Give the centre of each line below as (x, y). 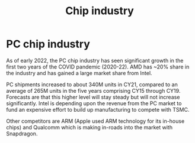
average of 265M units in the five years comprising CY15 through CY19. (93, 90)
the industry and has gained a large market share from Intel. (79, 73)
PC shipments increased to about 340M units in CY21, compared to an (92, 84)
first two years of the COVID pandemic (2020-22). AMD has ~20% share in (98, 67)
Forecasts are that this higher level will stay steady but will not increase (93, 97)
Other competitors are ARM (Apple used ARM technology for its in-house (95, 121)
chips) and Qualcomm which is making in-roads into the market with (89, 127)
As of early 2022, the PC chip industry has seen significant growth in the (95, 60)
